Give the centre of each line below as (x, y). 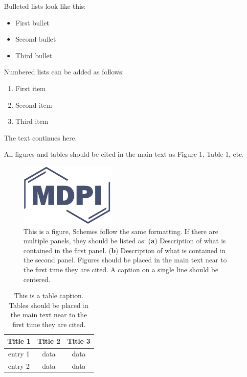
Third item (32, 121)
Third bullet (34, 55)
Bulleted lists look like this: (45, 6)
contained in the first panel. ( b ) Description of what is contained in (125, 250)
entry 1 (19, 354)
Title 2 (49, 341)
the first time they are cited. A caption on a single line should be (121, 269)
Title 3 (79, 341)
